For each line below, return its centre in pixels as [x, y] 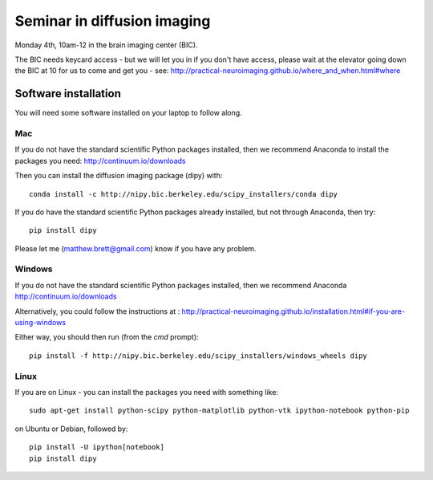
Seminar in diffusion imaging [113, 21]
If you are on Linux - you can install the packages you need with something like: [146, 392]
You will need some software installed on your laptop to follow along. [128, 113]
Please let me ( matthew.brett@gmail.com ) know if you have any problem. [136, 248]
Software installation [68, 94]
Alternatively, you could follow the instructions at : [97, 311]
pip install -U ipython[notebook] [97, 447]
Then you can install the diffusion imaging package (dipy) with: [119, 176]
